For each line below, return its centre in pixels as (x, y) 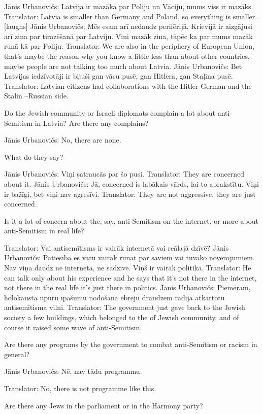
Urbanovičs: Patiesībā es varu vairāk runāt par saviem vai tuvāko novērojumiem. (129, 257)
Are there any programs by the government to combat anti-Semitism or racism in (131, 344)
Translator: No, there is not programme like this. (80, 388)
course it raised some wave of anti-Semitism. (73, 327)
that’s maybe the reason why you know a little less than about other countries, (127, 56)
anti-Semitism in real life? (44, 231)
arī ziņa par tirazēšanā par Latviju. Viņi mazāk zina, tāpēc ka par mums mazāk (128, 36)
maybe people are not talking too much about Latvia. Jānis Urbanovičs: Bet (123, 66)
